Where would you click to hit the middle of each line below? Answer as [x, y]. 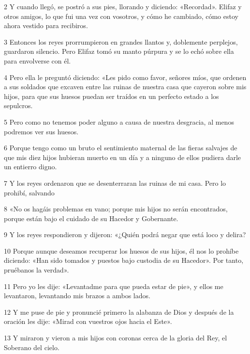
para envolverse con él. [37, 60]
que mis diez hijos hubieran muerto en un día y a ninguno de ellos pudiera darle [123, 157]
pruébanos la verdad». [37, 270]
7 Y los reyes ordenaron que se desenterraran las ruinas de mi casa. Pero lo [115, 183]
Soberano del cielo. [32, 347]
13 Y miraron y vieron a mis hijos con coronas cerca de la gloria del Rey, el [116, 338]
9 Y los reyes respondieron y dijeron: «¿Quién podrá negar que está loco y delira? [125, 234]
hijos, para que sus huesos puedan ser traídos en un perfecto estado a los [111, 96]
